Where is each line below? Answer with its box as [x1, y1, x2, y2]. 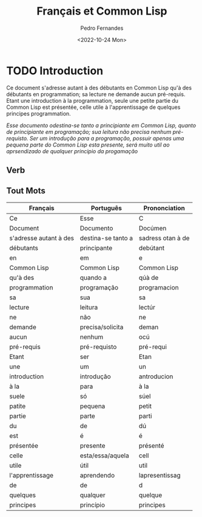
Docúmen [138, 224, 167, 232]
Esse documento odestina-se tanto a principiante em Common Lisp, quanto [6, 122, 196, 129]
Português [90, 204, 123, 212]
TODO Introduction [6, 64, 104, 77]
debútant [138, 243, 165, 252]
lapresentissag [138, 471, 181, 479]
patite [9, 401, 26, 410]
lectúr [138, 303, 156, 311]
